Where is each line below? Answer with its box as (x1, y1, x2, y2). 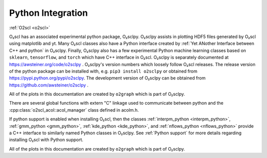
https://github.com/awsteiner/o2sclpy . (9, 82, 89, 88)
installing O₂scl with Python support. (9, 137, 84, 143)
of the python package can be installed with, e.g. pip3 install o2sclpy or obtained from (9, 68, 198, 74)
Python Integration (9, 7, 88, 18)
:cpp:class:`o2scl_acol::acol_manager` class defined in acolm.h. (9, 107, 139, 113)
